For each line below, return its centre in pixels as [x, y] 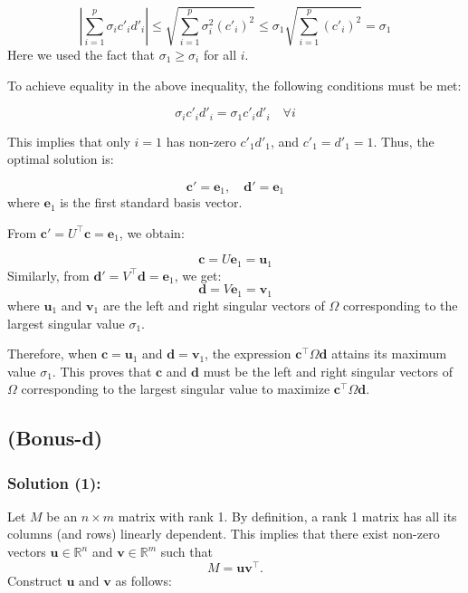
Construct [35, 580]
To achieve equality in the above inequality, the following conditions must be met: [234, 85]
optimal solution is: [61, 159]
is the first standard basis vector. [151, 202]
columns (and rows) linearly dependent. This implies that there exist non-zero [224, 534]
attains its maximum [389, 354]
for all [220, 54]
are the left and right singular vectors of [214, 305]
